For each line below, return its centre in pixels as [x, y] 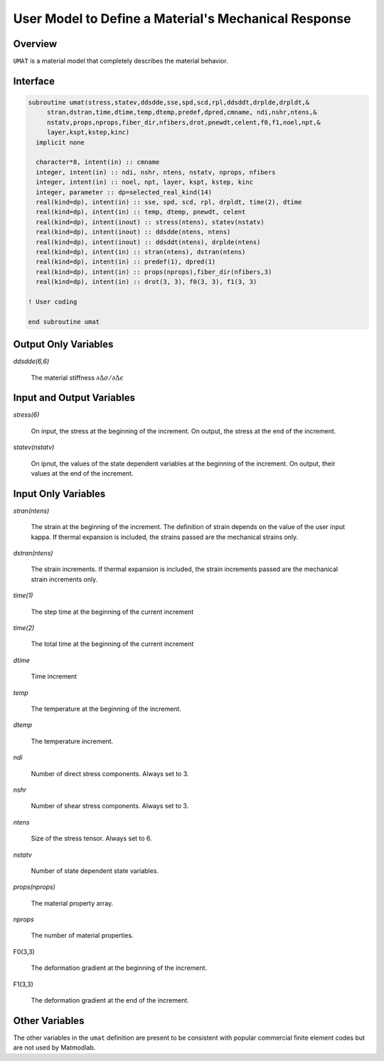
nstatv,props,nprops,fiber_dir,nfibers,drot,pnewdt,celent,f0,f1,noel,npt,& [184, 122]
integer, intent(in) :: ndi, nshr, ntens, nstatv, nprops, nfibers [156, 172]
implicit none [60, 142]
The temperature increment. [72, 741]
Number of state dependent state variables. [95, 871]
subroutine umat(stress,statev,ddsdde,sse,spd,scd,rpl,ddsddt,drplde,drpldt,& [169, 103]
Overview [35, 44]
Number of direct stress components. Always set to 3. [110, 773]
